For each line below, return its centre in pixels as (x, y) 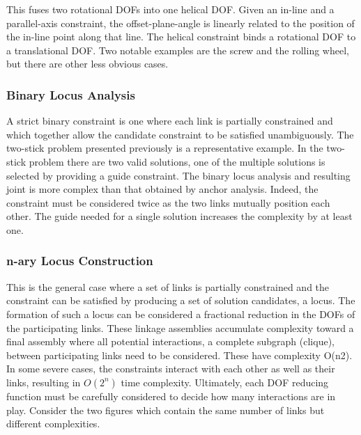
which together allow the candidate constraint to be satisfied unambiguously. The (180, 134)
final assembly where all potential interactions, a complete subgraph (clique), (170, 341)
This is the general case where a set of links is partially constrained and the (168, 286)
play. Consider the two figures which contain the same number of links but (166, 410)
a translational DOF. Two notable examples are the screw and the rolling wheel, (178, 50)
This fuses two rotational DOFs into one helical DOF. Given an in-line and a (170, 9)
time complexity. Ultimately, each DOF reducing (225, 382)
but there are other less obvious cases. (87, 64)
